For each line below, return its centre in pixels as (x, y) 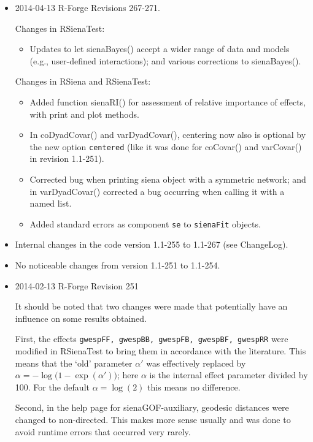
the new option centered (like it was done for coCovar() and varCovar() (166, 146)
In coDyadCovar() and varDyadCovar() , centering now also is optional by (168, 135)
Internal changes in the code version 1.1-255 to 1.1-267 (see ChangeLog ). (152, 244)
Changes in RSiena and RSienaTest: (83, 81)
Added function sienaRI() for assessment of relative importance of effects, (168, 101)
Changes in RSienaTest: (60, 28)
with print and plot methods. (84, 114)
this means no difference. (194, 387)
